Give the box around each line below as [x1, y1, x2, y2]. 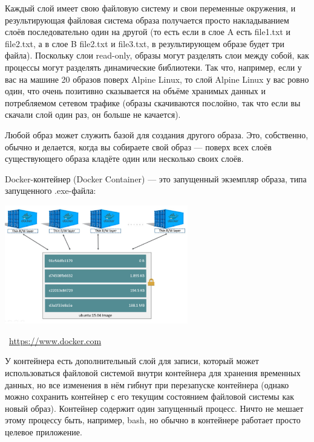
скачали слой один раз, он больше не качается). [5, 108, 181, 121]
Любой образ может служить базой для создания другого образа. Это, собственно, [5, 128, 309, 141]
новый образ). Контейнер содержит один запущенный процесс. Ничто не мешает [5, 402, 304, 414]
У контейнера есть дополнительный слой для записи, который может [5, 354, 259, 367]
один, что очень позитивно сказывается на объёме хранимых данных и [5, 85, 266, 97]
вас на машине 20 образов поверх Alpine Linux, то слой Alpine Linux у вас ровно [5, 72, 309, 85]
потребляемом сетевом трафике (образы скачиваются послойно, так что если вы [5, 96, 301, 109]
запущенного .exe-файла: [5, 184, 96, 197]
